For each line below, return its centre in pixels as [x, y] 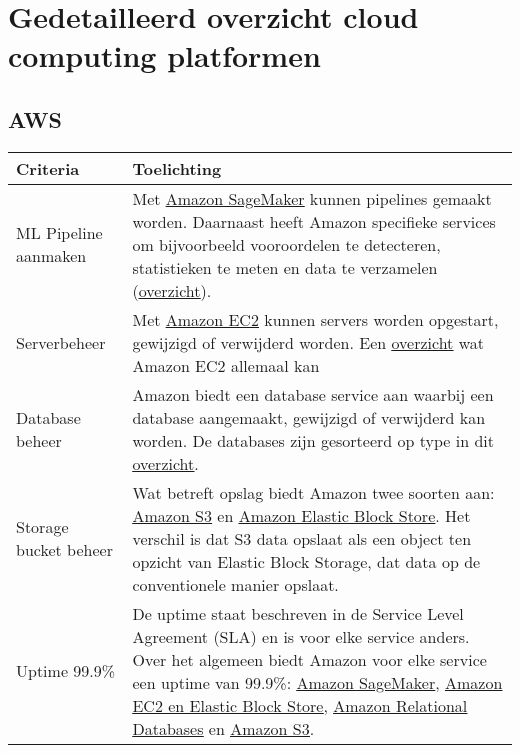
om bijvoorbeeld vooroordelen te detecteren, [286, 244]
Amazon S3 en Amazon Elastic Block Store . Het [301, 515]
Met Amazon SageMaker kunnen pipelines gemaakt [312, 198]
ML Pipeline [59, 233]
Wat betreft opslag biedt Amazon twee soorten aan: [313, 492]
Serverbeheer [61, 342]
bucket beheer [64, 550]
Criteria [48, 168]
